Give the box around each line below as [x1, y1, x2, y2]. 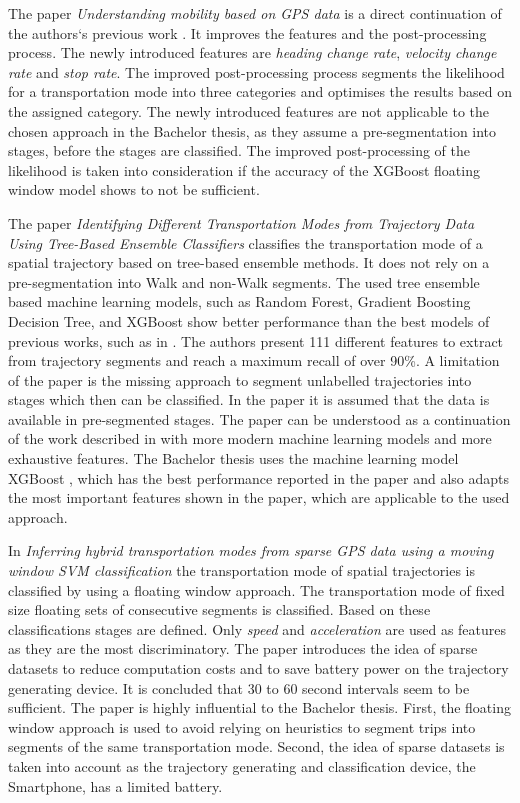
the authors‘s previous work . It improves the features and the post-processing [8, 22, 487, 43]
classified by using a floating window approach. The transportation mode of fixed [8, 579, 505, 600]
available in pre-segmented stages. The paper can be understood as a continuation [8, 408, 511, 429]
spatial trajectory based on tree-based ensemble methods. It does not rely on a [8, 252, 490, 273]
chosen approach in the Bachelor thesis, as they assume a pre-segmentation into [8, 120, 497, 141]
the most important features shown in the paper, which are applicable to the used [8, 487, 510, 508]
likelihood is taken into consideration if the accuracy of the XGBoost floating [8, 159, 480, 180]
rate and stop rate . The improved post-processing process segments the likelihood [8, 61, 505, 82]
